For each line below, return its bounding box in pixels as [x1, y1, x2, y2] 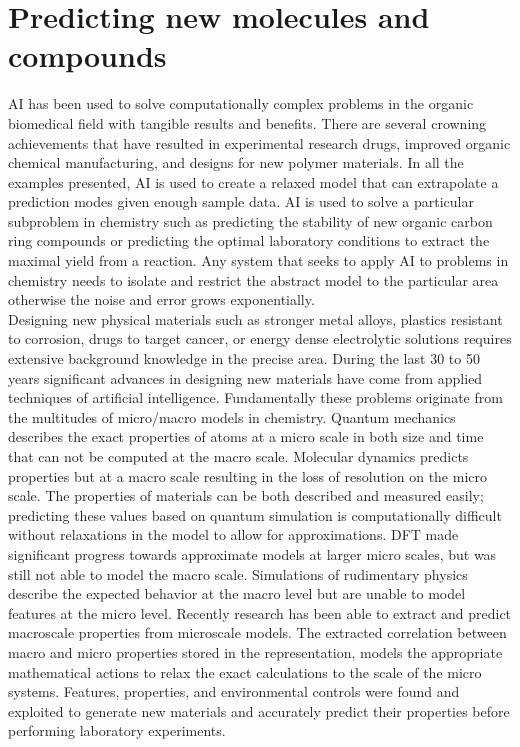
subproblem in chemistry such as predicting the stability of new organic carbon [8, 210, 493, 231]
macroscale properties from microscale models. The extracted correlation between [8, 622, 507, 643]
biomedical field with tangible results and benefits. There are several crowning [8, 112, 487, 133]
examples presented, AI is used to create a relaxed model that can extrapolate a [8, 171, 499, 192]
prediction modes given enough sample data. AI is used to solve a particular [8, 191, 474, 212]
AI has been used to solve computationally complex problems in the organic [8, 93, 474, 114]
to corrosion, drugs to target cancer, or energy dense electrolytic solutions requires [8, 328, 512, 349]
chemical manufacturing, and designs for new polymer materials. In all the [8, 152, 464, 173]
